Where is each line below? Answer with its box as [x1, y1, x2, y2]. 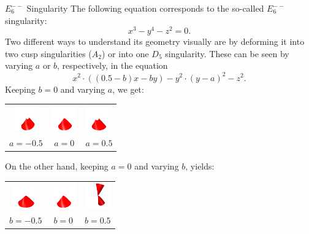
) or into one [102, 47, 149, 60]
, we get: [112, 82, 144, 95]
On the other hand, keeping [5, 160, 109, 173]
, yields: [185, 160, 215, 173]
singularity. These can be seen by [165, 47, 289, 60]
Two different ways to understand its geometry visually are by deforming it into [5, 35, 305, 48]
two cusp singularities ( [5, 47, 92, 60]
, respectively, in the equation [57, 59, 168, 72]
